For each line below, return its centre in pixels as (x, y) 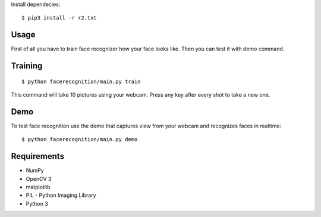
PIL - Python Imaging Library (61, 195)
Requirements (38, 156)
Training (27, 66)
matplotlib (38, 187)
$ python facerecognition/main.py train (81, 81)
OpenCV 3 (39, 178)
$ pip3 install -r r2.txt (59, 18)
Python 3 (37, 203)
